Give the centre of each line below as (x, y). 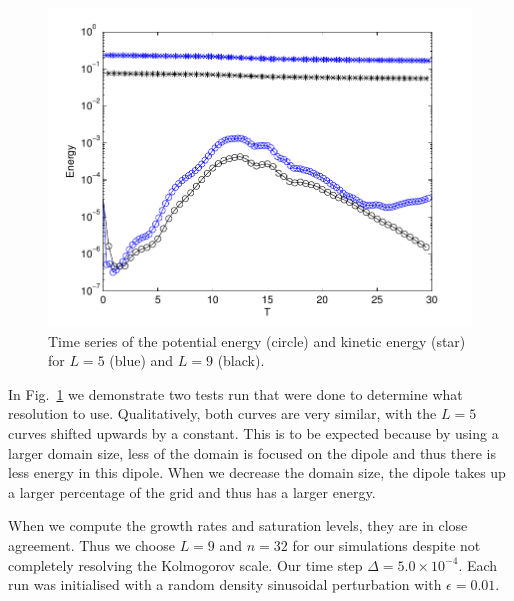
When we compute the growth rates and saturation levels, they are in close (238, 525)
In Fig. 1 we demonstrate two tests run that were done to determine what (235, 393)
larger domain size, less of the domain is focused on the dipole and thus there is (252, 452)
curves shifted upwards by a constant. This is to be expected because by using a (253, 433)
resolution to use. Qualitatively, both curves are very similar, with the (222, 413)
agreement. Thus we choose (91, 545)
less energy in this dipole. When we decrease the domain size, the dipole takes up (257, 472)
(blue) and (141, 360)
